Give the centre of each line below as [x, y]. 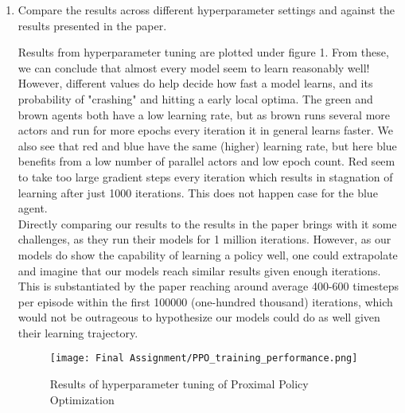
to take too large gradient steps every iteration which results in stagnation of [205, 176]
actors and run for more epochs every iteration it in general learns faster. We [206, 130]
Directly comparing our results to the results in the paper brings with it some [207, 223]
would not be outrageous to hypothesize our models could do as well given [199, 317]
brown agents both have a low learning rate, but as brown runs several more [204, 114]
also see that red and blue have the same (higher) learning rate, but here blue [207, 145]
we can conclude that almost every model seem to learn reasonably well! [194, 67]
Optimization [82, 399]
